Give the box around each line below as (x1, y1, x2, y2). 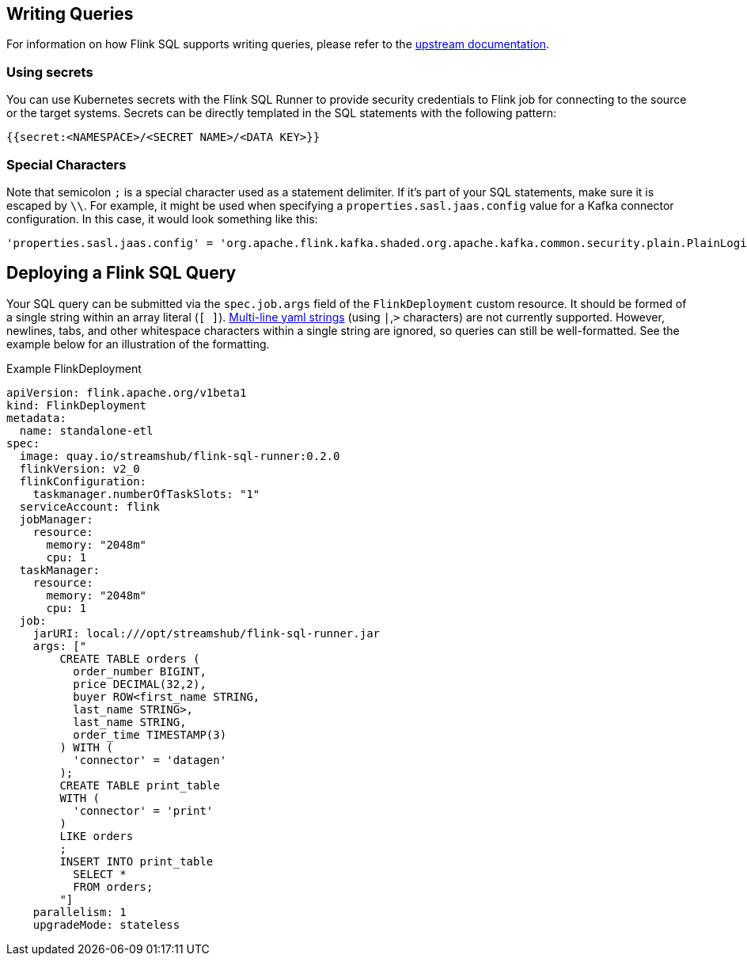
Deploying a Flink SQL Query (6, 263, 237, 283)
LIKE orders (59, 829, 134, 842)
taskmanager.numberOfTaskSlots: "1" (32, 487, 260, 500)
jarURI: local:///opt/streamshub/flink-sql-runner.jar (32, 626, 381, 640)
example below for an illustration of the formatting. (6, 337, 270, 351)
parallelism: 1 (32, 905, 127, 918)
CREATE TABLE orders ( (59, 652, 200, 665)
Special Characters (6, 156, 127, 173)
